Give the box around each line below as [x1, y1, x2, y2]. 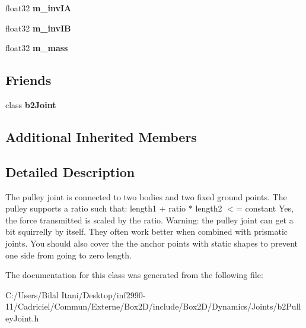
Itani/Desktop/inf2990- [61, 288, 146, 301]
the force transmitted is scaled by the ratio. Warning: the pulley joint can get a [5, 213, 294, 226]
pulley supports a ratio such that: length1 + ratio [5, 202, 186, 215]
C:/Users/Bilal [5, 288, 59, 301]
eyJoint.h [5, 311, 39, 324]
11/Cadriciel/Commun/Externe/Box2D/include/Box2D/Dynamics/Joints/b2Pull [5, 300, 301, 313]
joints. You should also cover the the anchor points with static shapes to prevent [5, 236, 298, 249]
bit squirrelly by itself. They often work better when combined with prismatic [5, 225, 288, 238]
